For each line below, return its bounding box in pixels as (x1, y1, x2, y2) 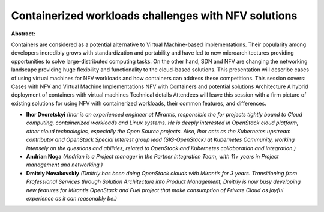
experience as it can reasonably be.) (26, 195, 117, 202)
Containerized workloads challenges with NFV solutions (11, 9, 298, 22)
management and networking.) (26, 161, 103, 168)
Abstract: (11, 30, 35, 37)
